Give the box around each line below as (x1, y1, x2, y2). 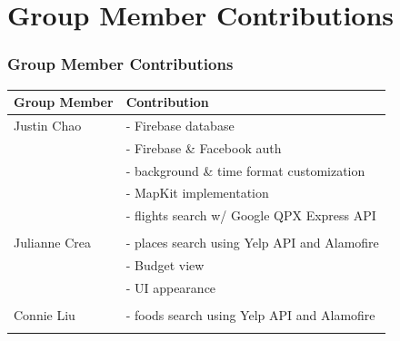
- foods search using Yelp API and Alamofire (125, 306, 375, 325)
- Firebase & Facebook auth (125, 138, 282, 157)
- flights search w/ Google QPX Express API (125, 206, 376, 225)
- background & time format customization (125, 161, 365, 180)
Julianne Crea (14, 233, 92, 252)
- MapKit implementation (125, 183, 269, 202)
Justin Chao (14, 115, 82, 134)
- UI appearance (125, 278, 216, 297)
